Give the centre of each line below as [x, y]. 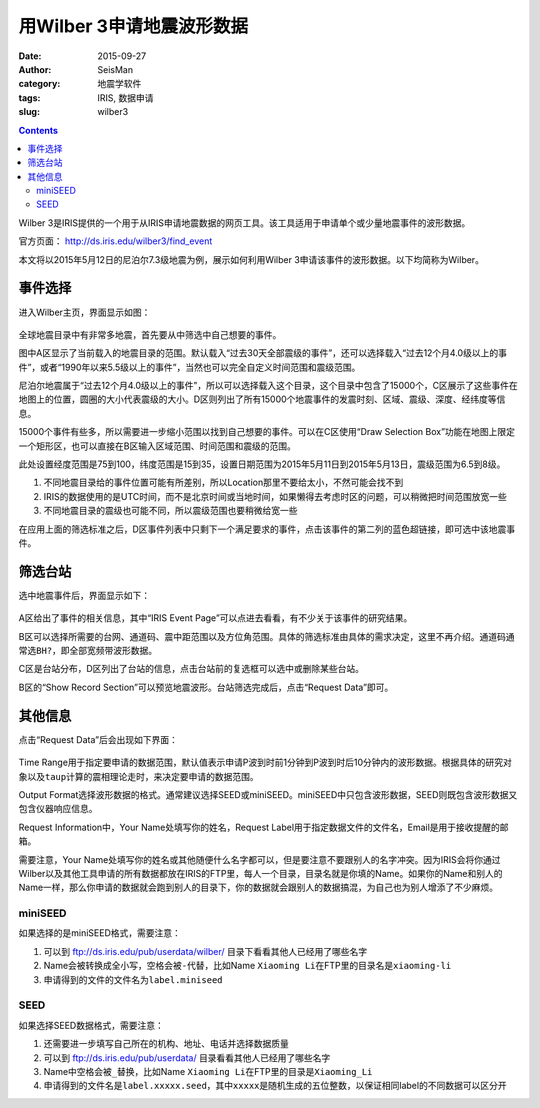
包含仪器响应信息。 [58, 809]
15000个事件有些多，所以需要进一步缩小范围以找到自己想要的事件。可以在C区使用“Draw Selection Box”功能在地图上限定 [266, 432]
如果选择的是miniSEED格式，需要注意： [100, 933]
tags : [29, 97]
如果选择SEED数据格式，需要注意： [91, 1025]
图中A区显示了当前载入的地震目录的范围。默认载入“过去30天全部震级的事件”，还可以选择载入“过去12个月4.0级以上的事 [262, 353]
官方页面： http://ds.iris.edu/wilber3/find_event [115, 241]
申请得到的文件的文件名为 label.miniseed [133, 979]
